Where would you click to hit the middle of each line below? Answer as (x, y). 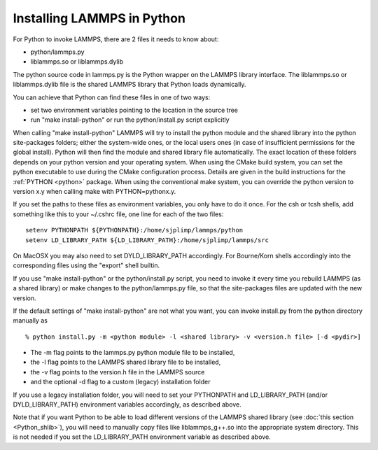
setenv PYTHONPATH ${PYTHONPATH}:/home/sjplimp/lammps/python (134, 230)
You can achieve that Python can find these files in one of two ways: (112, 97)
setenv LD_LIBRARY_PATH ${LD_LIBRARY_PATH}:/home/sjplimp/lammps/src (147, 240)
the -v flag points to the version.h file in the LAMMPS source (118, 372)
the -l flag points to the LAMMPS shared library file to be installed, (126, 362)
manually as (30, 321)
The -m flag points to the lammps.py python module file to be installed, (133, 353)
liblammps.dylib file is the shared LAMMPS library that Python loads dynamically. (129, 85)
